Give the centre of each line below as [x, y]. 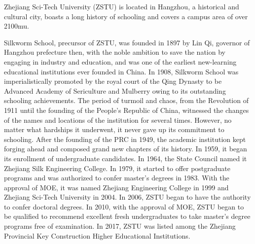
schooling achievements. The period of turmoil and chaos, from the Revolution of [126, 100]
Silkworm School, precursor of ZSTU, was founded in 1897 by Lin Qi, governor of [127, 42]
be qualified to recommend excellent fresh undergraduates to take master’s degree [127, 216]
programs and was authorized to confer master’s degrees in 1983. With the [117, 178]
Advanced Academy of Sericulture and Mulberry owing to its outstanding [115, 90]
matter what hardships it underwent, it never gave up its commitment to [114, 129]
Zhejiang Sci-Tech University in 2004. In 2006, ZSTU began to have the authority [127, 197]
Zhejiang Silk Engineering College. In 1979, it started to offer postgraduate [117, 168]
